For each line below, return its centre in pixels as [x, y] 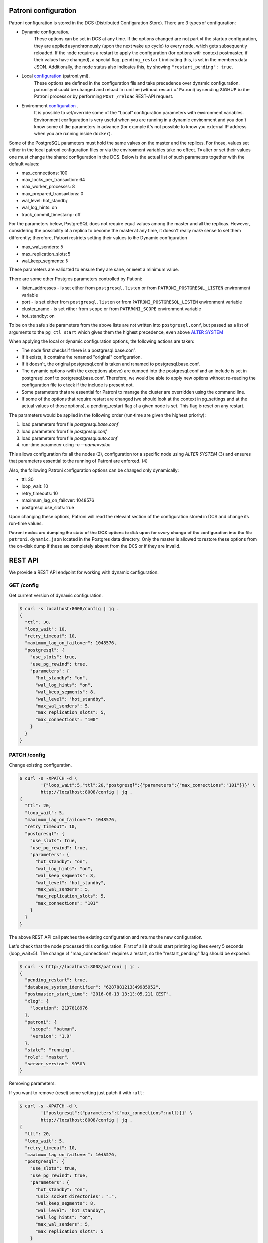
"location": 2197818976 [59, 1008]
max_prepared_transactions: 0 [53, 193]
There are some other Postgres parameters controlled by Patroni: [76, 279]
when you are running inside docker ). [73, 134]
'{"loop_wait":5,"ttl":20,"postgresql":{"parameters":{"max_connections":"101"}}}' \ [148, 785]
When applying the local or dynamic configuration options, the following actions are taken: [102, 341]
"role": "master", [47, 1057]
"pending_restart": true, [56, 980]
